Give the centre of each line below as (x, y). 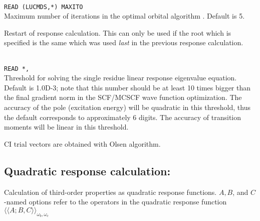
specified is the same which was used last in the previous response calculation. (124, 42)
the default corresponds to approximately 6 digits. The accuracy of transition (123, 117)
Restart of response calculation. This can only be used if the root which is (118, 32)
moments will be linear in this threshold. (66, 127)
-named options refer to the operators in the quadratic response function (115, 202)
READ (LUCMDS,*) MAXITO (44, 7)
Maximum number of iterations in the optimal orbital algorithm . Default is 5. (124, 16)
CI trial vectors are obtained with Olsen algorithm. (82, 143)
